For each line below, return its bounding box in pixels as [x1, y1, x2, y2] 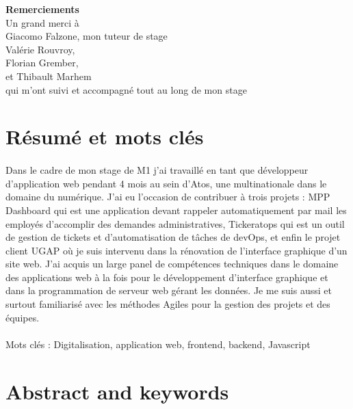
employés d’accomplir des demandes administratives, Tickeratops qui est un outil [5, 216, 345, 230]
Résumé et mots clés [5, 122, 204, 150]
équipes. [5, 310, 40, 324]
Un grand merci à [5, 15, 79, 29]
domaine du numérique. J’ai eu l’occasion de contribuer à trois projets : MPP [5, 189, 330, 204]
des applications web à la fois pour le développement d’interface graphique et [5, 269, 328, 284]
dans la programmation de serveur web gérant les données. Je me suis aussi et [5, 283, 332, 298]
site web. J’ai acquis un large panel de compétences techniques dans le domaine [5, 256, 339, 271]
